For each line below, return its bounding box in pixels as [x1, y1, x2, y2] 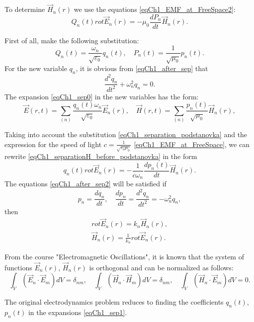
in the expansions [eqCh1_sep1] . [28, 307, 127, 317]
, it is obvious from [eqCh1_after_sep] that [76, 63, 208, 74]
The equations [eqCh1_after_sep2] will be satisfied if [4, 178, 167, 189]
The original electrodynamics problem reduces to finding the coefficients [4, 297, 224, 307]
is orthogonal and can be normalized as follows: [89, 262, 234, 272]
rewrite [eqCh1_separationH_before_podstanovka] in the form [4, 151, 197, 161]
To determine [4, 4, 45, 14]
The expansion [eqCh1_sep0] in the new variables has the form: [4, 91, 199, 101]
